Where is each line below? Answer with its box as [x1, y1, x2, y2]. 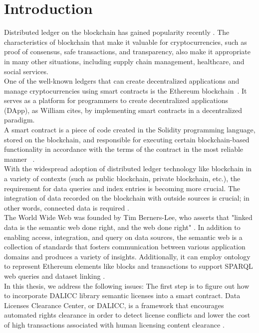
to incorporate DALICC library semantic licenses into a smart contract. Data [4, 290, 241, 301]
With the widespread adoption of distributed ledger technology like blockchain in [4, 163, 252, 174]
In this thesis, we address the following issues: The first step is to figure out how [4, 280, 250, 291]
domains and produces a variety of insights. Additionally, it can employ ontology [4, 251, 251, 261]
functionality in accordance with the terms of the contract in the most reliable [4, 144, 244, 154]
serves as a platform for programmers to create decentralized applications [4, 95, 229, 106]
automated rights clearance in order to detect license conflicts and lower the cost [4, 310, 251, 320]
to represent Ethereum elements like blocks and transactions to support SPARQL [4, 261, 253, 271]
